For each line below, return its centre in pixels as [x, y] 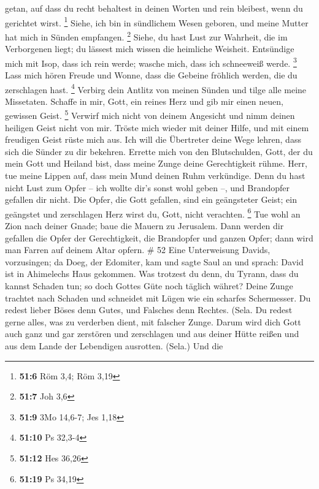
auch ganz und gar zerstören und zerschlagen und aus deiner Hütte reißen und [152, 334]
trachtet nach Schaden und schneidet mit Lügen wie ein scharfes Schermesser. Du [158, 298]
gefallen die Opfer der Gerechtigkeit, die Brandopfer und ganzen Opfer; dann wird [159, 237]
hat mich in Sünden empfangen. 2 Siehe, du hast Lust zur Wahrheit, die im [146, 36]
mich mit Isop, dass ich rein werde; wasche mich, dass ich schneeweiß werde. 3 [151, 62]
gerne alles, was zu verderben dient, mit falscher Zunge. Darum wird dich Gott [153, 321]
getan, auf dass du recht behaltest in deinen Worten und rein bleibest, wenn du [154, 8]
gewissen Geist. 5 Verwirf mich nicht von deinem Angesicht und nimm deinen [150, 115]
